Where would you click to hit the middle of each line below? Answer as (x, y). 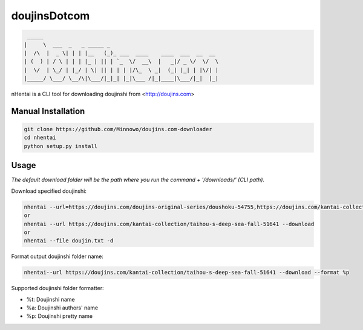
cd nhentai (40, 138)
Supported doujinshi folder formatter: (57, 288)
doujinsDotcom (51, 16)
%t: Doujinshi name (51, 299)
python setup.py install (61, 146)
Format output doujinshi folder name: (57, 256)
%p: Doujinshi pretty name (60, 316)
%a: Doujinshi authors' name (62, 308)
